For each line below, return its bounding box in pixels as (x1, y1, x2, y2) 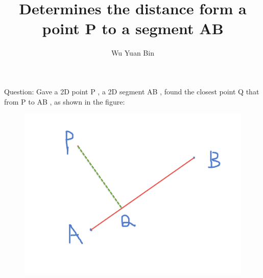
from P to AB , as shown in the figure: (4, 96, 125, 107)
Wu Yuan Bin (111, 47, 154, 58)
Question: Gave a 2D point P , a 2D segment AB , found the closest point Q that (4, 86, 259, 96)
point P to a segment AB (42, 18, 224, 39)
